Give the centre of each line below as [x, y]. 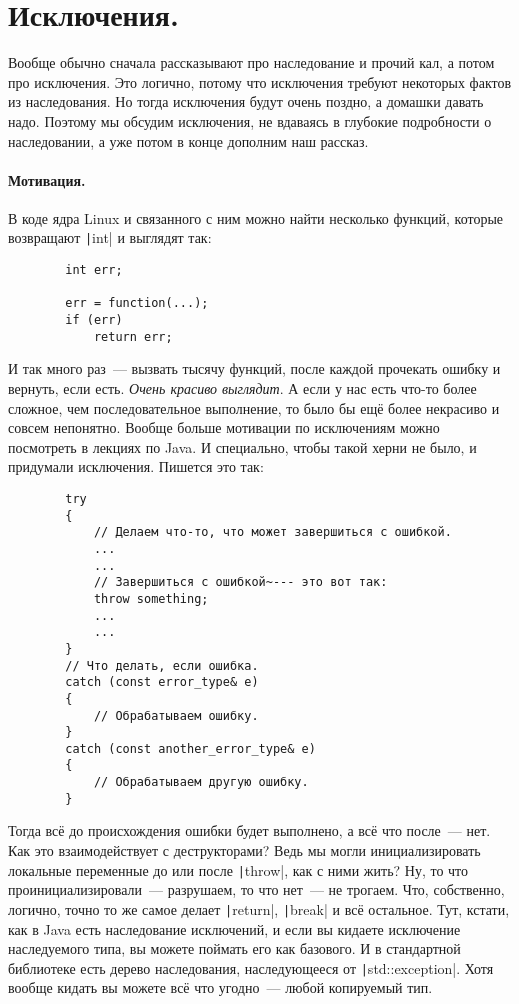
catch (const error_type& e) [162, 682]
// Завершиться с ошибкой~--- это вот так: [240, 582]
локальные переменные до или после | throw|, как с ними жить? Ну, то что [238, 869]
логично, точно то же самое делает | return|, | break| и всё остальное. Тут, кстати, [259, 908]
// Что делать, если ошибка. [162, 665]
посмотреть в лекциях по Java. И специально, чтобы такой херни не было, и [242, 446]
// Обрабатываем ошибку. [176, 715]
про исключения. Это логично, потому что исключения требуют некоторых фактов [260, 81]
